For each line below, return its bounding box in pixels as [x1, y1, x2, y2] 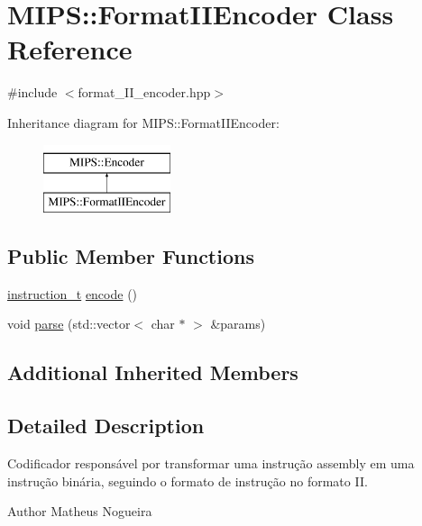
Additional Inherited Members [7, 358, 298, 386]
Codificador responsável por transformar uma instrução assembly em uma [7, 454, 415, 473]
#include [7, 83, 58, 102]
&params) [210, 314, 266, 333]
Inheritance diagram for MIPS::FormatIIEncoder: [7, 113, 280, 131]
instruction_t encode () [7, 284, 138, 303]
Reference [7, 31, 133, 68]
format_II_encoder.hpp [78, 83, 211, 102]
